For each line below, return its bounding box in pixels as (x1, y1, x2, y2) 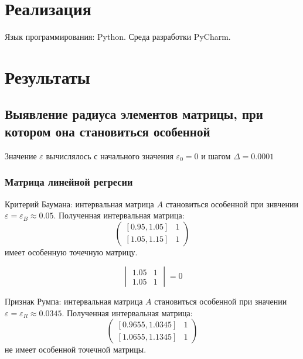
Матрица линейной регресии (5, 175, 133, 189)
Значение (5, 149, 37, 162)
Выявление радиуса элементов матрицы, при (5, 105, 263, 123)
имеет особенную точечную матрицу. (5, 245, 138, 258)
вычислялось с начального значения (46, 149, 173, 162)
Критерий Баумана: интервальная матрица (5, 197, 154, 210)
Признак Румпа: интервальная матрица (5, 295, 143, 307)
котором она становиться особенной (5, 122, 210, 140)
